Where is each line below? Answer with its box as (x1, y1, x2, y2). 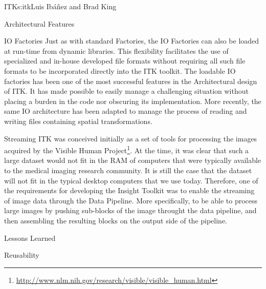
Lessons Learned (4, 232, 56, 243)
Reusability (4, 250, 39, 260)
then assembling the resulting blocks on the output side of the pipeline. (4, 215, 228, 225)
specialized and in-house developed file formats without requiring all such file (4, 55, 246, 66)
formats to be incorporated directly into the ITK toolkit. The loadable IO (4, 65, 236, 76)
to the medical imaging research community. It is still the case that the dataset (4, 164, 252, 175)
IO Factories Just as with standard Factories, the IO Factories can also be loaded (4, 35, 259, 46)
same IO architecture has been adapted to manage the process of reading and (4, 106, 247, 116)
